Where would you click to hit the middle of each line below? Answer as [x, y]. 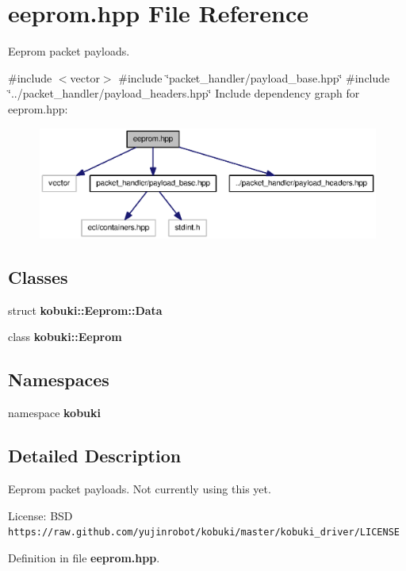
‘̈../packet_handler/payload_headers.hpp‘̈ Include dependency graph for [184, 93]
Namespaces [59, 379]
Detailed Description [95, 456]
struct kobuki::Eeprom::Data [85, 310]
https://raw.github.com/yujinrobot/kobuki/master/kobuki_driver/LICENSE [204, 533]
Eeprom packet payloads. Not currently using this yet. [140, 489]
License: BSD [40, 515]
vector [85, 77]
